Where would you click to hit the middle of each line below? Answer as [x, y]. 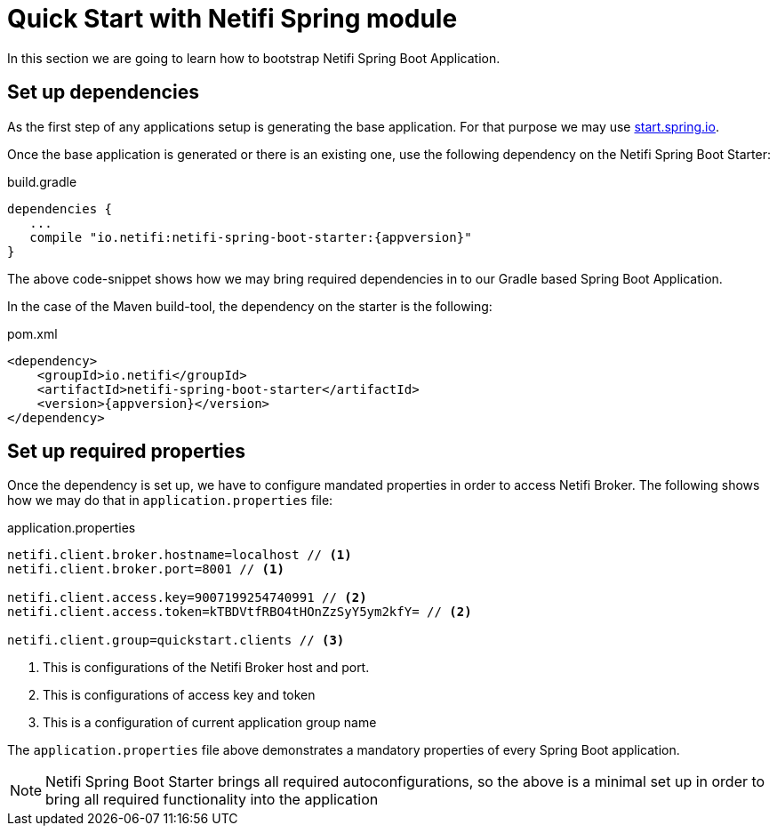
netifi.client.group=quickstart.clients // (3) [176, 641]
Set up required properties [127, 452]
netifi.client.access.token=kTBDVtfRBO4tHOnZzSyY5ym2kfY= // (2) [240, 612]
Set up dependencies [103, 92]
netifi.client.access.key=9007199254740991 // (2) [187, 598]
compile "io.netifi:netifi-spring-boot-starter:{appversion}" [251, 237]
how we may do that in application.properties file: [170, 501]
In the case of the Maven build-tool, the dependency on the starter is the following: [250, 306]
